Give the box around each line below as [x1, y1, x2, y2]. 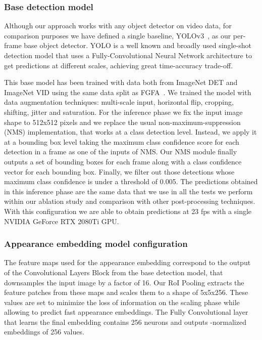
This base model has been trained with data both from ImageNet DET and [4, 77, 238, 88]
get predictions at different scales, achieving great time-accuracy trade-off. [4, 60, 233, 70]
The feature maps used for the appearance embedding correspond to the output [4, 257, 251, 268]
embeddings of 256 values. [4, 326, 84, 337]
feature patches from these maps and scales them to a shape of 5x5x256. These [4, 287, 248, 297]
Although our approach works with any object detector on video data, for [4, 20, 232, 31]
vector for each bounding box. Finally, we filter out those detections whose [4, 166, 235, 177]
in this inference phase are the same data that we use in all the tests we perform [4, 186, 253, 196]
